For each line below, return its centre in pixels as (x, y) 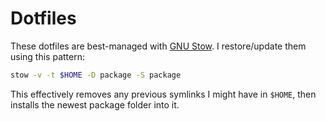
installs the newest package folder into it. (95, 104)
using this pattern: (47, 56)
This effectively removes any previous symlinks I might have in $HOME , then (163, 94)
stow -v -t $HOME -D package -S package (96, 75)
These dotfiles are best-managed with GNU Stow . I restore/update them (158, 46)
